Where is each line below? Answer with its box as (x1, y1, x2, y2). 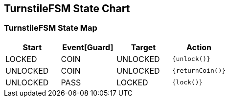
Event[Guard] (62, 42, 114, 52)
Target (131, 42, 156, 52)
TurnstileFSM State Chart (4, 2, 130, 15)
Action (186, 42, 211, 52)
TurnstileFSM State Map (4, 23, 97, 33)
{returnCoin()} (172, 67, 226, 75)
